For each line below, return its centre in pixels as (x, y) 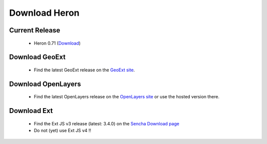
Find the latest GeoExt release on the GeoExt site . (85, 70)
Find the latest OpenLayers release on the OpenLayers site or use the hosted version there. (127, 97)
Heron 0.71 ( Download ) (57, 43)
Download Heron (44, 13)
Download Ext (31, 111)
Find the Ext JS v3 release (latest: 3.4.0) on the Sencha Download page (107, 123)
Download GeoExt (37, 57)
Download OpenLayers (45, 84)
